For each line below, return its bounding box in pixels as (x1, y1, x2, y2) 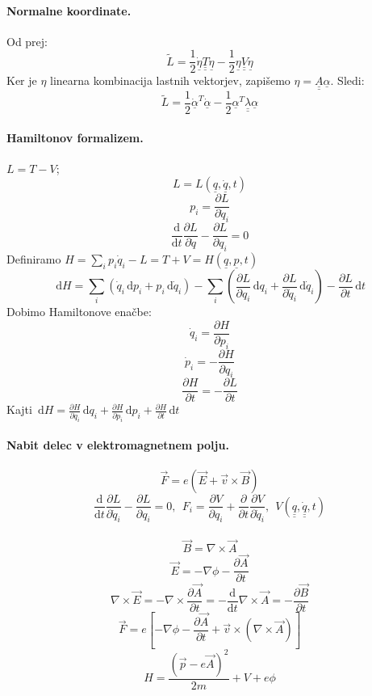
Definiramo (6, 251, 61, 268)
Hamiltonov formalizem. (6, 129, 144, 146)
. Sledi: (330, 72, 365, 89)
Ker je (6, 72, 37, 89)
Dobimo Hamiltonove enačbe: (6, 303, 152, 320)
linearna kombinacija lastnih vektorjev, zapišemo (50, 72, 290, 89)
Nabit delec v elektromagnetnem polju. (6, 437, 229, 453)
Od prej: (6, 32, 48, 49)
